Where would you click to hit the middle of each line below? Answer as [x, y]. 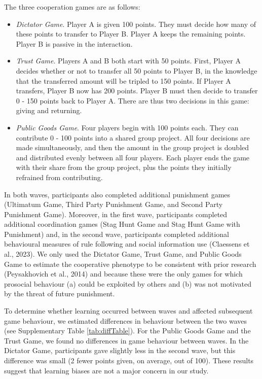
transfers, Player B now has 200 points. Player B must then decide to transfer [137, 91]
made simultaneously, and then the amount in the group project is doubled [133, 147]
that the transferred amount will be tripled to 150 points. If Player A [123, 80]
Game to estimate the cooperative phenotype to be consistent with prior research [130, 264]
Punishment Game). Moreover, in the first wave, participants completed [116, 214]
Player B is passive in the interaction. [74, 43]
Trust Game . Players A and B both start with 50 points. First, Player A [128, 61]
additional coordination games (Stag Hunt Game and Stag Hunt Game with [122, 224]
